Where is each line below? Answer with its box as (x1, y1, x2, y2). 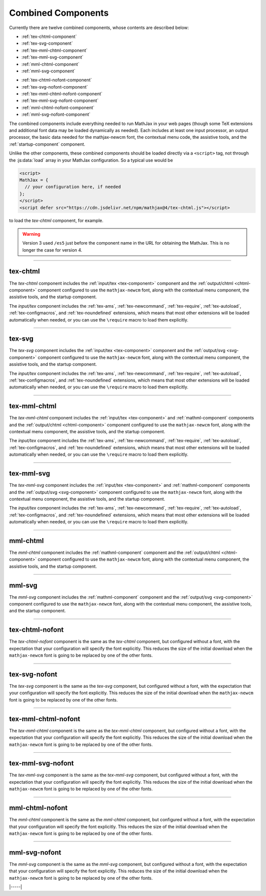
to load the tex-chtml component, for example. (9, 217, 103, 224)
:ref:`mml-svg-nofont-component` (21, 111, 91, 118)
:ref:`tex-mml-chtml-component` (21, 47, 88, 53)
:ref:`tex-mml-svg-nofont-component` (21, 97, 99, 103)
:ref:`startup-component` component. (9, 141, 86, 147)
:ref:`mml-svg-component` (21, 68, 76, 74)
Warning (22, 231, 40, 237)
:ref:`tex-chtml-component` (21, 33, 77, 39)
